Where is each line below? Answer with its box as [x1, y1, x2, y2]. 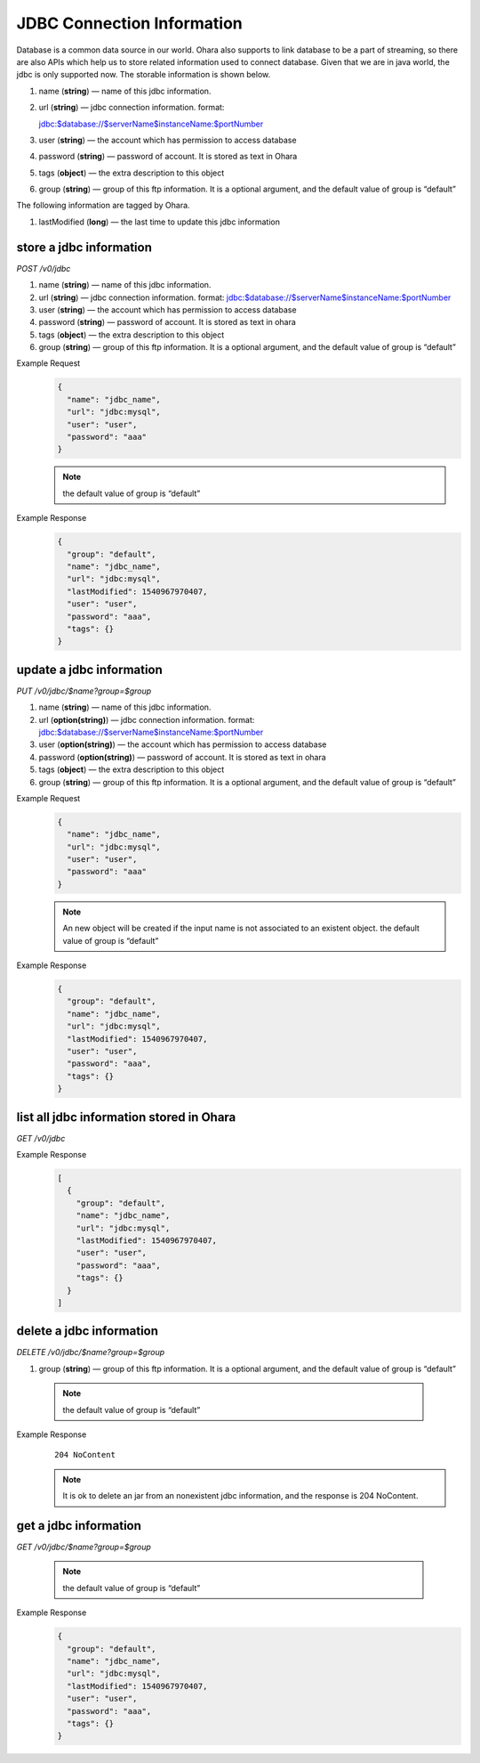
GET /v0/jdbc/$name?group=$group [16, 1541, 151, 1553]
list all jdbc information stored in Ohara [16, 1109, 236, 1125]
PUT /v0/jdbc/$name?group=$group [16, 686, 152, 696]
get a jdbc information [16, 1518, 142, 1533]
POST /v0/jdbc [16, 263, 71, 273]
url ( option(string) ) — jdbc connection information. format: [38, 714, 255, 725]
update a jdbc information [16, 662, 164, 677]
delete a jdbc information [16, 1323, 159, 1339]
